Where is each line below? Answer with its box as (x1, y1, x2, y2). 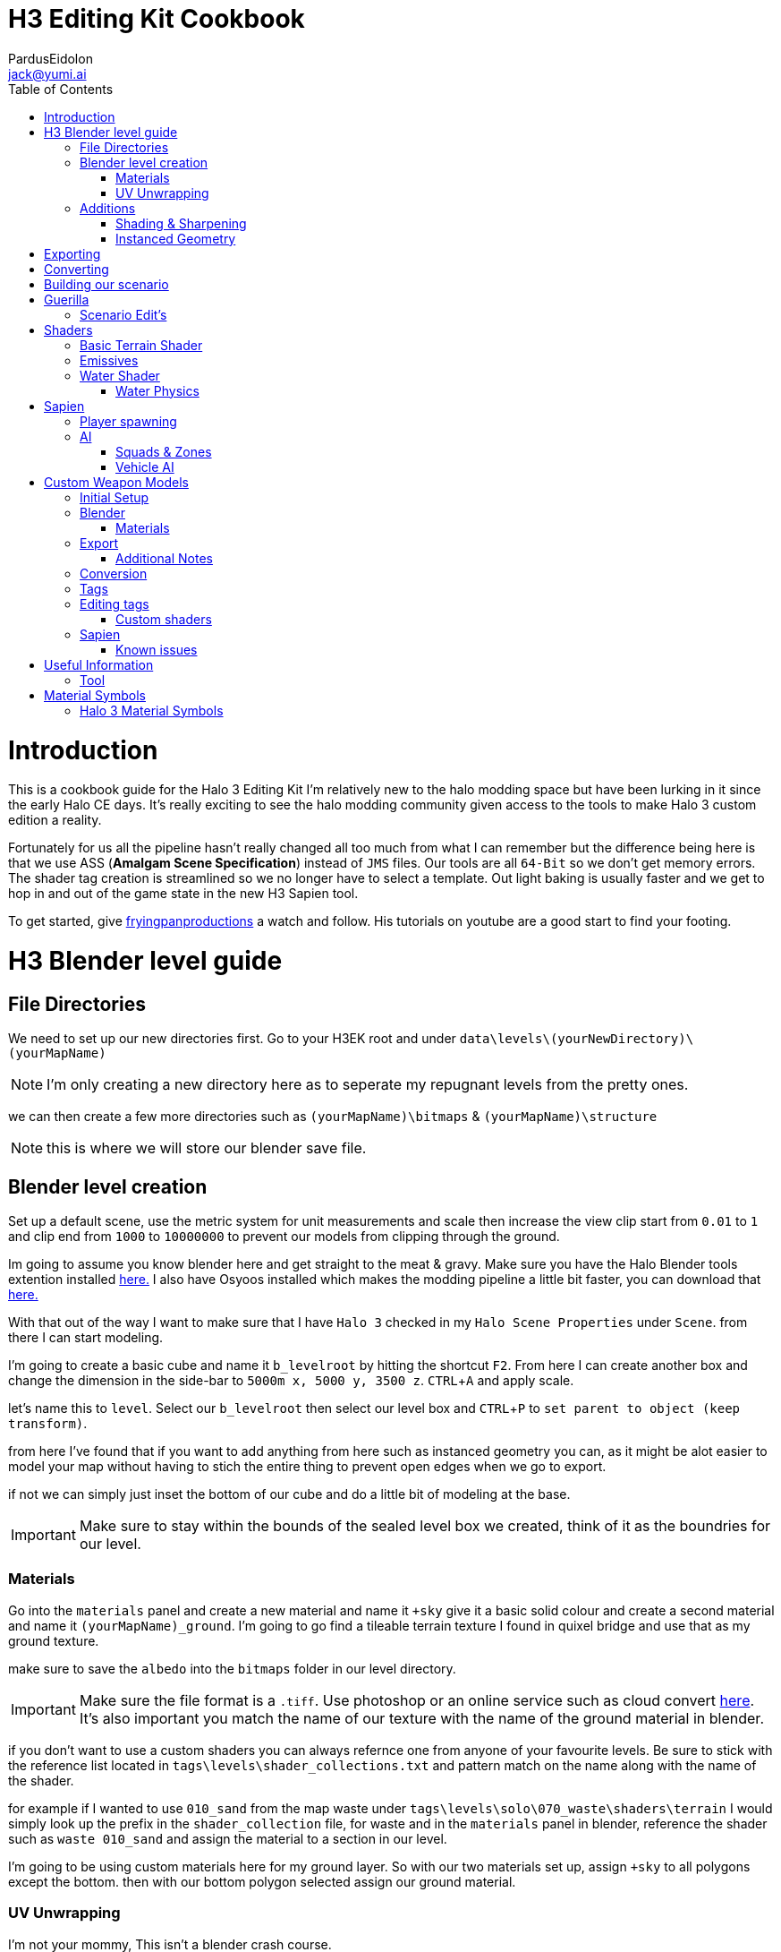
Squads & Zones (115, 443, 212, 459)
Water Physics (115, 382, 199, 398)
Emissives (80, 352, 139, 368)
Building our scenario (44, 276, 169, 292)
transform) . (8, 1416, 88, 1432)
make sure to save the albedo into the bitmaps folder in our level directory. (8, 1660, 456, 1676)
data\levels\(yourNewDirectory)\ (459, 1032, 694, 1047)
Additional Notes (115, 550, 213, 566)
